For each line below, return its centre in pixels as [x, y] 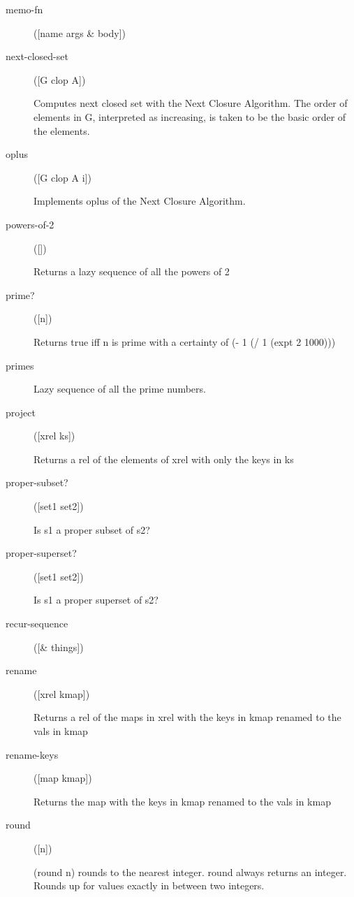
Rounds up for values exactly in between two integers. [149, 885]
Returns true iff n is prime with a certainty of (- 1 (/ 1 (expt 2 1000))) [185, 341]
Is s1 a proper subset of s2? [92, 529]
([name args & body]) [80, 32]
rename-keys [32, 754]
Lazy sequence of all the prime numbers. [120, 389]
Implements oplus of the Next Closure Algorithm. [140, 201]
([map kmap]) [63, 778]
